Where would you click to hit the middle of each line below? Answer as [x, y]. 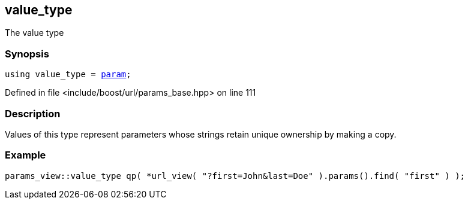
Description [33, 113]
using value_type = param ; [68, 74]
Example [25, 155]
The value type [34, 33]
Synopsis [27, 54]
